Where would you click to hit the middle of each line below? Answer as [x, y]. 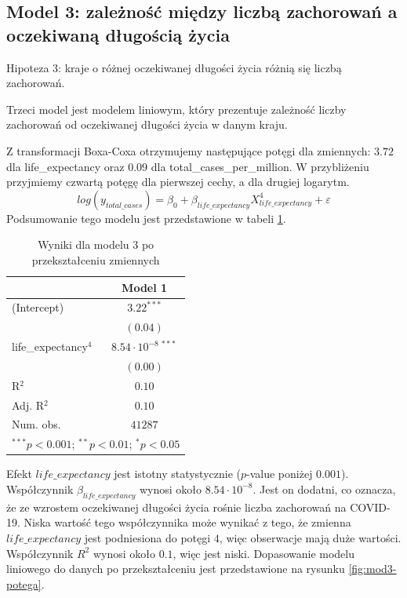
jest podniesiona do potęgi [147, 537]
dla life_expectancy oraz [65, 166]
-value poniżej [280, 474]
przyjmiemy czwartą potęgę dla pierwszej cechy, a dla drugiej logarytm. [178, 182]
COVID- [370, 507]
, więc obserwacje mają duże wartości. [310, 537]
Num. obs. [36, 424]
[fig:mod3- [372, 569]
